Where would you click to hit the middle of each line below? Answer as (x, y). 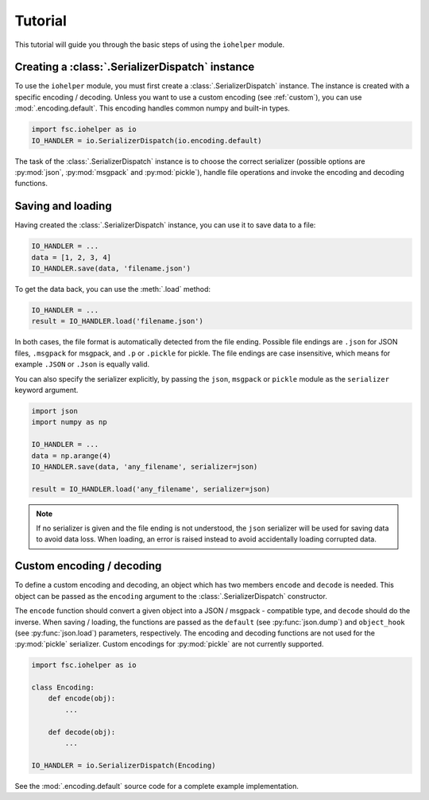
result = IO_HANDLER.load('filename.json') (118, 321)
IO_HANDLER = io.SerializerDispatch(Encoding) (124, 765)
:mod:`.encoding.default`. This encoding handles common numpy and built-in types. (152, 108)
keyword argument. (46, 390)
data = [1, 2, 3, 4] (71, 257)
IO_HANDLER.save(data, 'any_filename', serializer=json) (145, 466)
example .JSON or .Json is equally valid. (82, 364)
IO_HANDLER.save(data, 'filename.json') (111, 269)
